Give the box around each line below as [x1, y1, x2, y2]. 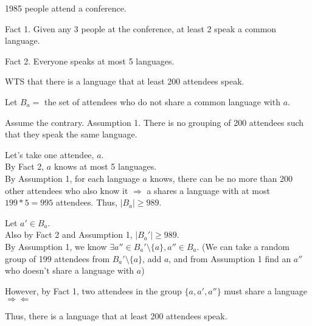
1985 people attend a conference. [5, 2, 127, 14]
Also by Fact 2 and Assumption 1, [5, 228, 133, 241]
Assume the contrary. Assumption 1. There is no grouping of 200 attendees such [5, 116, 304, 128]
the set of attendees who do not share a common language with [44, 95, 280, 108]
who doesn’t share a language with [5, 264, 134, 277]
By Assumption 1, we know [5, 240, 107, 252]
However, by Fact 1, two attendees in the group [5, 284, 182, 297]
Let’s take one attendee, [5, 148, 94, 161]
